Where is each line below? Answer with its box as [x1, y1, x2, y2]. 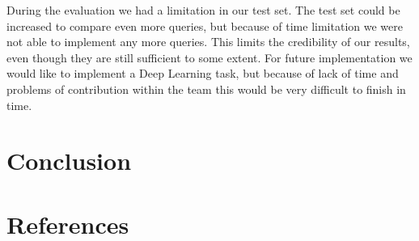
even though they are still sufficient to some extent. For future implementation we [6, 49, 413, 66]
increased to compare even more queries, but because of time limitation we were [6, 17, 403, 34]
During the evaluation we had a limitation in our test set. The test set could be [6, 2, 400, 18]
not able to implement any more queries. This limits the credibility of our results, [6, 33, 410, 50]
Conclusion [6, 144, 132, 177]
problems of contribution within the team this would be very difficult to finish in [6, 80, 406, 97]
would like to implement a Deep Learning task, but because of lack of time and [6, 65, 399, 82]
